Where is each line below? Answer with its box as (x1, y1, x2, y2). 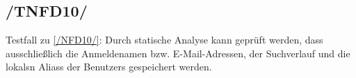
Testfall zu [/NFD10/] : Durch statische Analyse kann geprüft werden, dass (6, 32, 323, 47)
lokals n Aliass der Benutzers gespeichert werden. (6, 59, 212, 74)
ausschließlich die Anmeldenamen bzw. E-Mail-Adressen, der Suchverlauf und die (6, 46, 350, 60)
